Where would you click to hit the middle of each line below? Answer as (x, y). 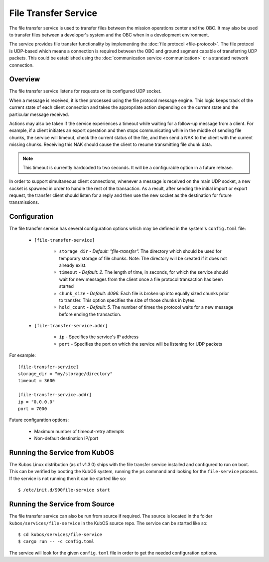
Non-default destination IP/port (66, 438)
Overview (25, 79)
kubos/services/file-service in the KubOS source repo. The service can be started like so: (108, 523)
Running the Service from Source (62, 504)
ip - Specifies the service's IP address (99, 337)
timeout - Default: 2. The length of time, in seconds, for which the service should (143, 272)
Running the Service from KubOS (62, 452)
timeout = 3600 (37, 381)
